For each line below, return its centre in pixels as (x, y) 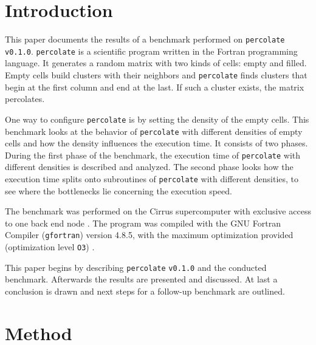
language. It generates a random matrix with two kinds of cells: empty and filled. (156, 63)
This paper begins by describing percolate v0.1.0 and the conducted (136, 267)
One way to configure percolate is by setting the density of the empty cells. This (157, 119)
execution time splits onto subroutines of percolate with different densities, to (152, 179)
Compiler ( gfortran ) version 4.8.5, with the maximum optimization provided (149, 235)
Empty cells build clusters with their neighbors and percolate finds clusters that (156, 75)
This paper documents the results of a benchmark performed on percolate (145, 39)
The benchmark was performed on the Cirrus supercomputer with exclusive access (158, 211)
